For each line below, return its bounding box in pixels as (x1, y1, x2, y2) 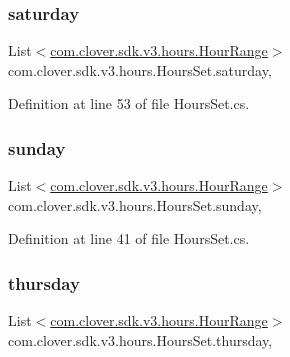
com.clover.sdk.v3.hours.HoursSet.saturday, (8, 59, 272, 80)
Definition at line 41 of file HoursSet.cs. (8, 228, 250, 249)
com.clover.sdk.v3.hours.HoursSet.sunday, (8, 194, 262, 215)
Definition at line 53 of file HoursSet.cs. (8, 93, 250, 114)
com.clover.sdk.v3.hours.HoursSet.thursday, (8, 329, 273, 350)
